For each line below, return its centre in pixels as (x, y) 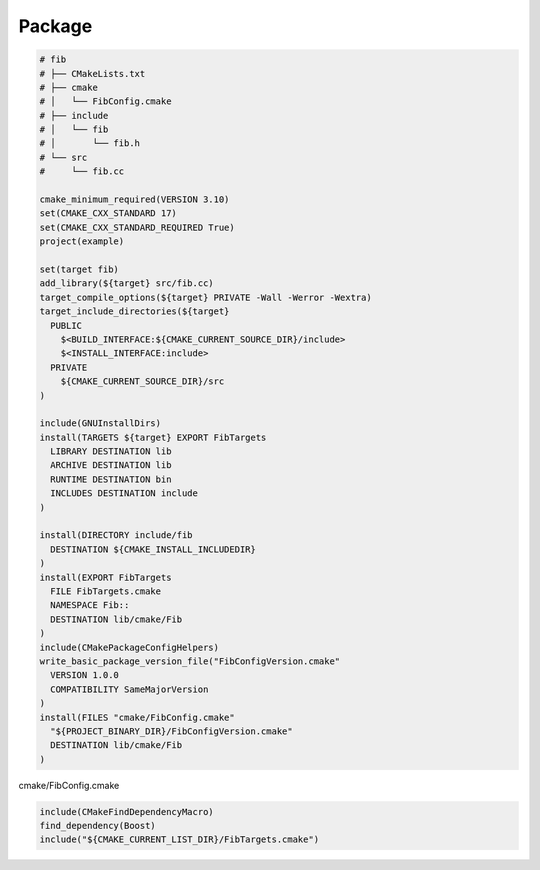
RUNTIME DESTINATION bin (111, 479)
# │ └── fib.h (89, 143)
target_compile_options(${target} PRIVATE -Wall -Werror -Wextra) (205, 297)
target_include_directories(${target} (134, 311)
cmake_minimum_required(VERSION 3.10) (134, 199)
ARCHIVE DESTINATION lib (111, 465)
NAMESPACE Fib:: (90, 605)
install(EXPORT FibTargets (105, 577)
